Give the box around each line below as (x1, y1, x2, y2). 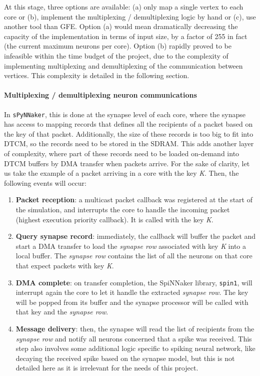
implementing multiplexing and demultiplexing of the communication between (4, 60, 243, 71)
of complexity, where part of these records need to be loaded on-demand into (4, 148, 239, 158)
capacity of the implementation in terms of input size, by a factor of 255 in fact (4, 31, 247, 41)
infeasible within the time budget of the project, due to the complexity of (4, 50, 228, 61)
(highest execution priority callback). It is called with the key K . (15, 214, 213, 224)
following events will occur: (4, 177, 87, 188)
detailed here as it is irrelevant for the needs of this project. (15, 362, 198, 373)
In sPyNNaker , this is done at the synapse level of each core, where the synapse (4, 109, 245, 119)
